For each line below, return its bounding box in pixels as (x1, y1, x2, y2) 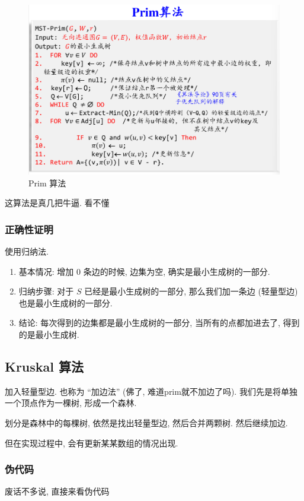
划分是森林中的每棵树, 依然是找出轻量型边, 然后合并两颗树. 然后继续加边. (5, 417, 288, 429)
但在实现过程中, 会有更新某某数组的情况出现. (5, 436, 178, 449)
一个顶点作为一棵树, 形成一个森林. (5, 397, 137, 409)
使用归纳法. (5, 245, 49, 258)
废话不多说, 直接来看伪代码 (5, 485, 110, 497)
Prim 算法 (28, 176, 66, 189)
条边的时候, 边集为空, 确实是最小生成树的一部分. (83, 265, 270, 277)
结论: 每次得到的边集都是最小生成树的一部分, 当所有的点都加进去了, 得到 (18, 316, 300, 329)
